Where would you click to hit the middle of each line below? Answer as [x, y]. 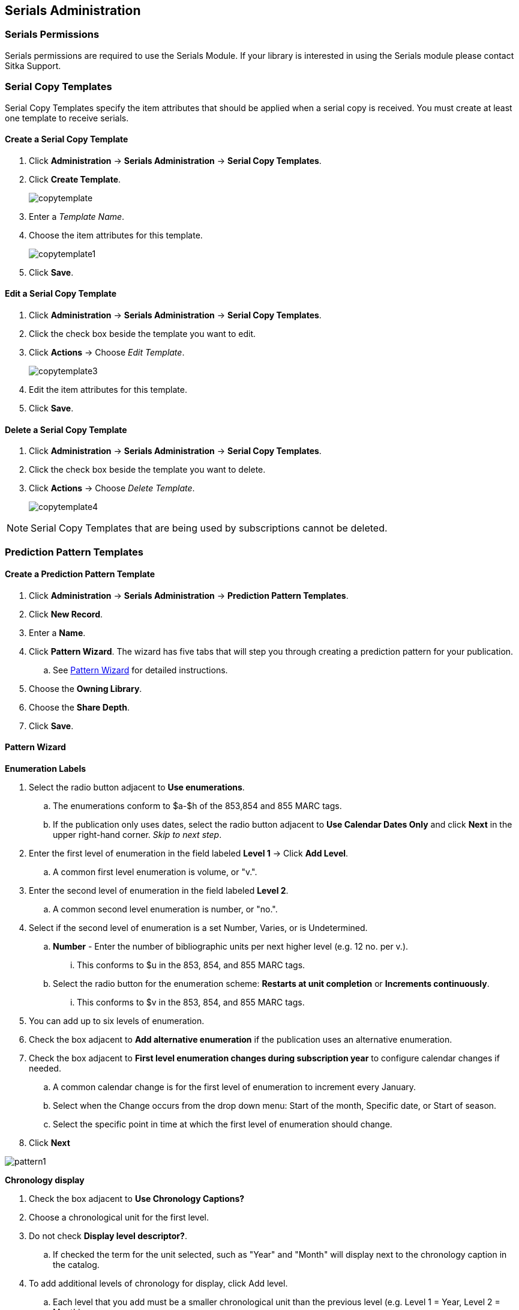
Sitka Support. [33, 65]
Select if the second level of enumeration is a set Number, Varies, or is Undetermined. [198, 928]
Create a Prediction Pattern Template [80, 574]
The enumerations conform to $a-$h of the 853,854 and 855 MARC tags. [197, 806]
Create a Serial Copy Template [67, 139]
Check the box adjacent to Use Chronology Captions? [137, 1199]
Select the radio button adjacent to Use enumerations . [137, 787]
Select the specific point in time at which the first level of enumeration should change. [223, 1124]
